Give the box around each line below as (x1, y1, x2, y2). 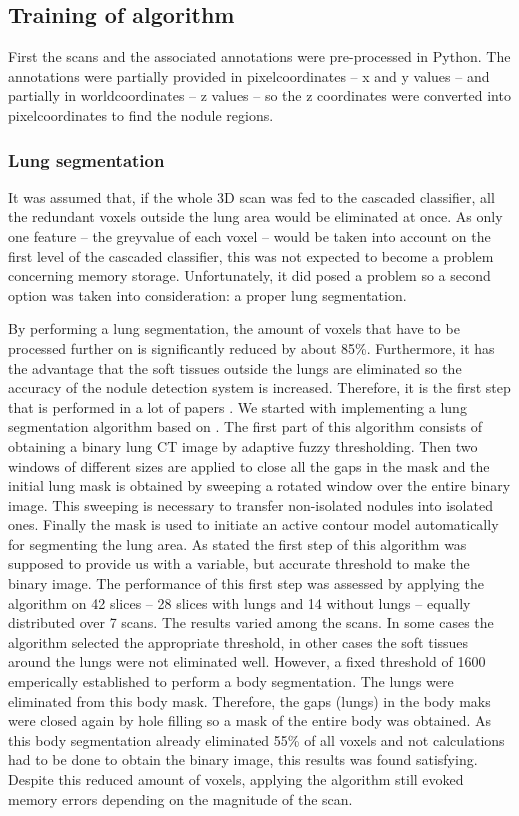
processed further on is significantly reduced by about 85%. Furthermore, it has (8, 337, 495, 358)
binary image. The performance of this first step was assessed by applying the (8, 573, 484, 594)
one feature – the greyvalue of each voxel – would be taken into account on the (8, 225, 491, 246)
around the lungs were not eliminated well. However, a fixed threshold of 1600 (8, 651, 486, 672)
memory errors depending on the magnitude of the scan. (8, 788, 353, 809)
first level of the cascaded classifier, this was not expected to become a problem (8, 245, 494, 266)
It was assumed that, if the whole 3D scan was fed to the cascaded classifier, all (8, 186, 495, 207)
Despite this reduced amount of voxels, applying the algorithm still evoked (8, 769, 464, 790)
